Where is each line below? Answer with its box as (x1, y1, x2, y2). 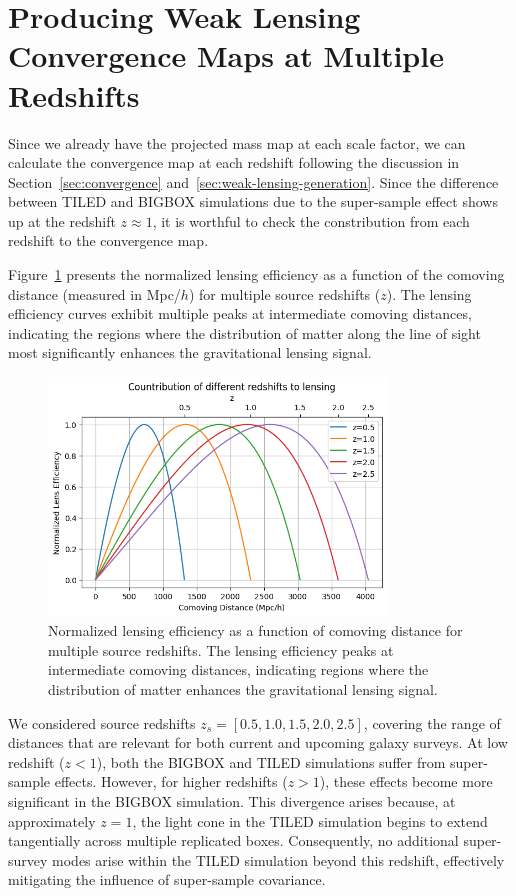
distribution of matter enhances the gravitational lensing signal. (48, 678, 438, 699)
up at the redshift (8, 210, 116, 231)
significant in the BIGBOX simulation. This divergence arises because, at (8, 790, 456, 811)
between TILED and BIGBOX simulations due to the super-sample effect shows (8, 191, 498, 212)
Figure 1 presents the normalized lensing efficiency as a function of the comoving (8, 264, 505, 285)
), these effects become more (319, 771, 493, 792)
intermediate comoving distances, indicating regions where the (48, 659, 429, 680)
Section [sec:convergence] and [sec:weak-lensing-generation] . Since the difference (8, 171, 499, 192)
